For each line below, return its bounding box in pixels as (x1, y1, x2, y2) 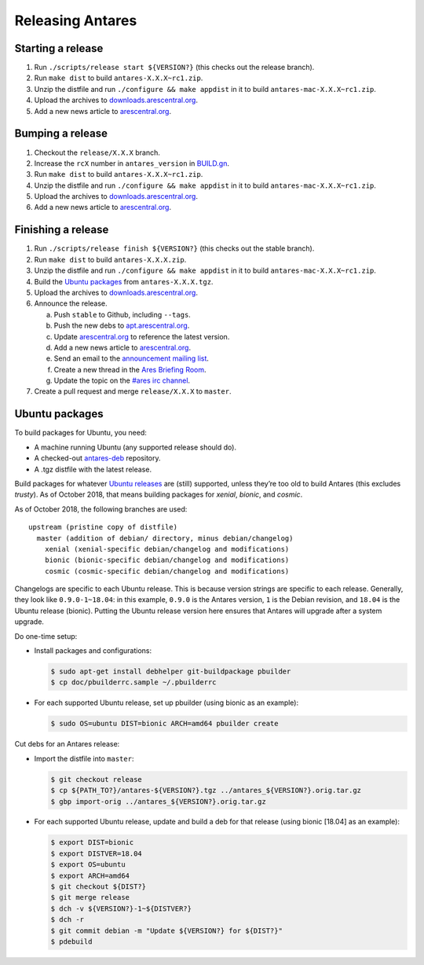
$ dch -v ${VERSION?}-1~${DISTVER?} (50, 904, 192, 913)
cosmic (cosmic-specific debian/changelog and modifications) (44, 567, 290, 575)
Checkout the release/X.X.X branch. (34, 148, 160, 157)
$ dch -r (50, 915, 85, 924)
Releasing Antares (14, 12, 137, 29)
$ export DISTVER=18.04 (50, 849, 143, 858)
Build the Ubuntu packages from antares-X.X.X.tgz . (34, 277, 214, 286)
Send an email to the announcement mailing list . (53, 354, 210, 363)
